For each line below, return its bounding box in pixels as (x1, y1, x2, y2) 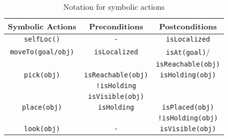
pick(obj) (24, 71, 60, 79)
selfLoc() (24, 35, 60, 43)
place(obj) (22, 103, 62, 111)
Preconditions (89, 21, 143, 32)
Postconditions (159, 21, 217, 32)
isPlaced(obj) (161, 103, 214, 111)
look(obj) (24, 125, 60, 133)
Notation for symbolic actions (63, 1, 165, 12)
